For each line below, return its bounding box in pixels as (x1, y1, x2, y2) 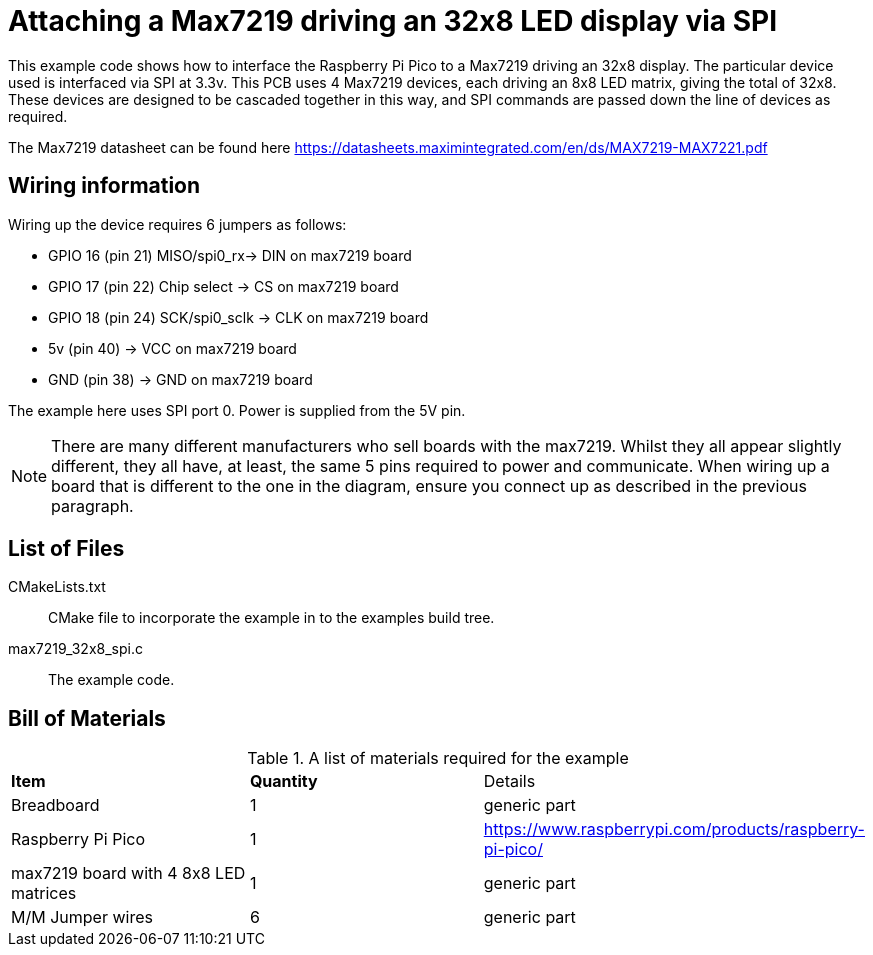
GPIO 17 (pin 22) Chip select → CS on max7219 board (48, 277, 399, 295)
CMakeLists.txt (8, 578, 106, 596)
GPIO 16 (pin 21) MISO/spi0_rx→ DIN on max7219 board (48, 246, 412, 264)
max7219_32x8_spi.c (8, 640, 143, 658)
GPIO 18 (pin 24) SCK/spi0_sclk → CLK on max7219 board (48, 308, 429, 326)
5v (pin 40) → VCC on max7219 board (48, 339, 297, 357)
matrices (11, 883, 77, 904)
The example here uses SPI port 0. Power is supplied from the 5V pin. (8, 401, 466, 419)
